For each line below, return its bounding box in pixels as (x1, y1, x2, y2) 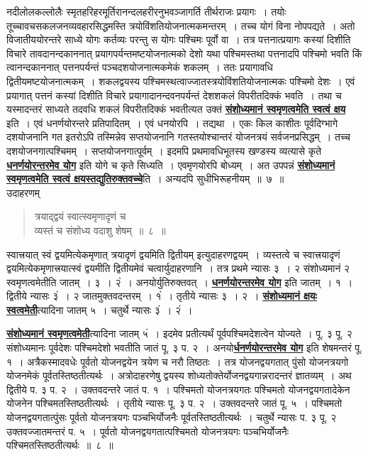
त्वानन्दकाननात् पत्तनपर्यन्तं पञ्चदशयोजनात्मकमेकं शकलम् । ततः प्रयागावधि (6, 60, 273, 75)
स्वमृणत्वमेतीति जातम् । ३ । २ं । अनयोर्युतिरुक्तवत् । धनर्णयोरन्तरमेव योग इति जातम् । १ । (6, 274, 353, 289)
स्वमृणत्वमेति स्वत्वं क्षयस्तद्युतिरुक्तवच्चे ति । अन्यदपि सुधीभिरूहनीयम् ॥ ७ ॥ (6, 171, 284, 186)
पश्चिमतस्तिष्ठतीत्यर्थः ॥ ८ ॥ (6, 438, 113, 452)
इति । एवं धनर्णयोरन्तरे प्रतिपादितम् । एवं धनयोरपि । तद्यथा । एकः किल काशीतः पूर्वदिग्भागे (6, 115, 338, 130)
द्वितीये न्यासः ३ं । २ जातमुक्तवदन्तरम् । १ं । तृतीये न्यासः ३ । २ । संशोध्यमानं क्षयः (6, 288, 317, 303)
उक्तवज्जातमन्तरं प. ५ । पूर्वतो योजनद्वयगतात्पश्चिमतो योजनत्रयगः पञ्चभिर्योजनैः (6, 423, 289, 438)
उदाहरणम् (6, 185, 40, 200)
